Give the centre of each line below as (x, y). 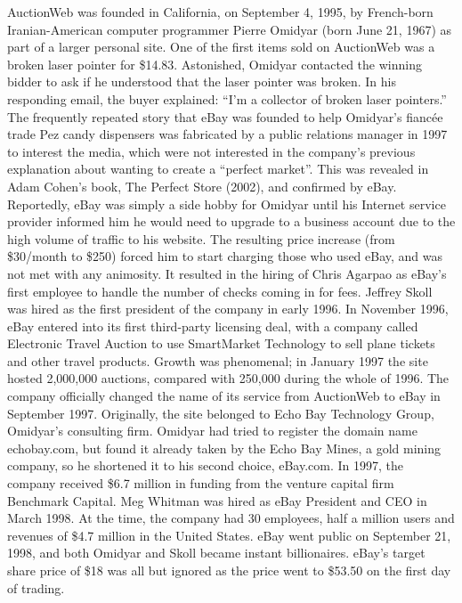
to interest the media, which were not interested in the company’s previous (211, 151)
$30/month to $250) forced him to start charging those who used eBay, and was (225, 256)
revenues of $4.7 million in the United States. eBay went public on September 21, (229, 535)
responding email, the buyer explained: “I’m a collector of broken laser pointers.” (227, 98)
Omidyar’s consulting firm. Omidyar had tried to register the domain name (212, 431)
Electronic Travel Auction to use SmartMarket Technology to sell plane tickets (221, 343)
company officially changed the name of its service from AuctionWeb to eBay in (224, 396)
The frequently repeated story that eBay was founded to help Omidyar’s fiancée (225, 116)
